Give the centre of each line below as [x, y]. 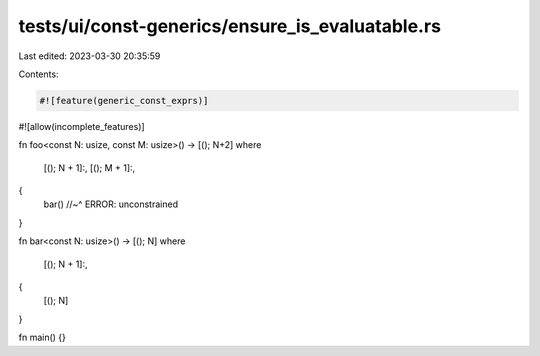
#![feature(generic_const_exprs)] [124, 100]
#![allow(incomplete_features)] [81, 126]
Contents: [38, 74]
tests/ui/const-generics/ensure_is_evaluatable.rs [230, 26]
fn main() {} [42, 337]
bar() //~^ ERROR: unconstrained [111, 204]
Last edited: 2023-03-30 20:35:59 [89, 56]
